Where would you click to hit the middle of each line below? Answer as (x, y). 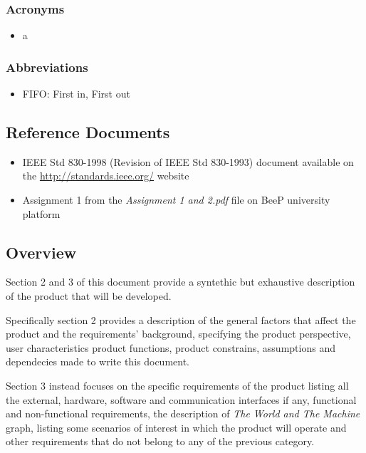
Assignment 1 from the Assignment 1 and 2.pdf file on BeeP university (176, 200)
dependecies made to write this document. (98, 361)
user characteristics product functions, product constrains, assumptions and (171, 347)
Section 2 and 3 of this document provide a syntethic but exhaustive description (181, 282)
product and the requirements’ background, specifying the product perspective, (178, 334)
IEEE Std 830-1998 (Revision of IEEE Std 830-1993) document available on (188, 161)
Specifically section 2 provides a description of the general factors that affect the (181, 319)
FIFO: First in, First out (76, 94)
